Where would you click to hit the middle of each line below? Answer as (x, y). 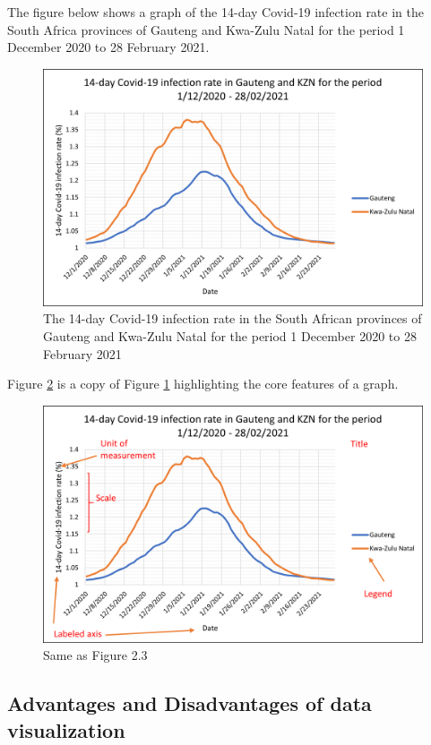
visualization (66, 729)
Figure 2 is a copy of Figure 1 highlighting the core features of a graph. (203, 384)
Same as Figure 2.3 (95, 655)
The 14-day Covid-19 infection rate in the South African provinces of (233, 318)
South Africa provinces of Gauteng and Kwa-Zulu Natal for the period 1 (206, 29)
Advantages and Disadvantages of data (190, 703)
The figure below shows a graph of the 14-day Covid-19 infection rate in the (215, 12)
